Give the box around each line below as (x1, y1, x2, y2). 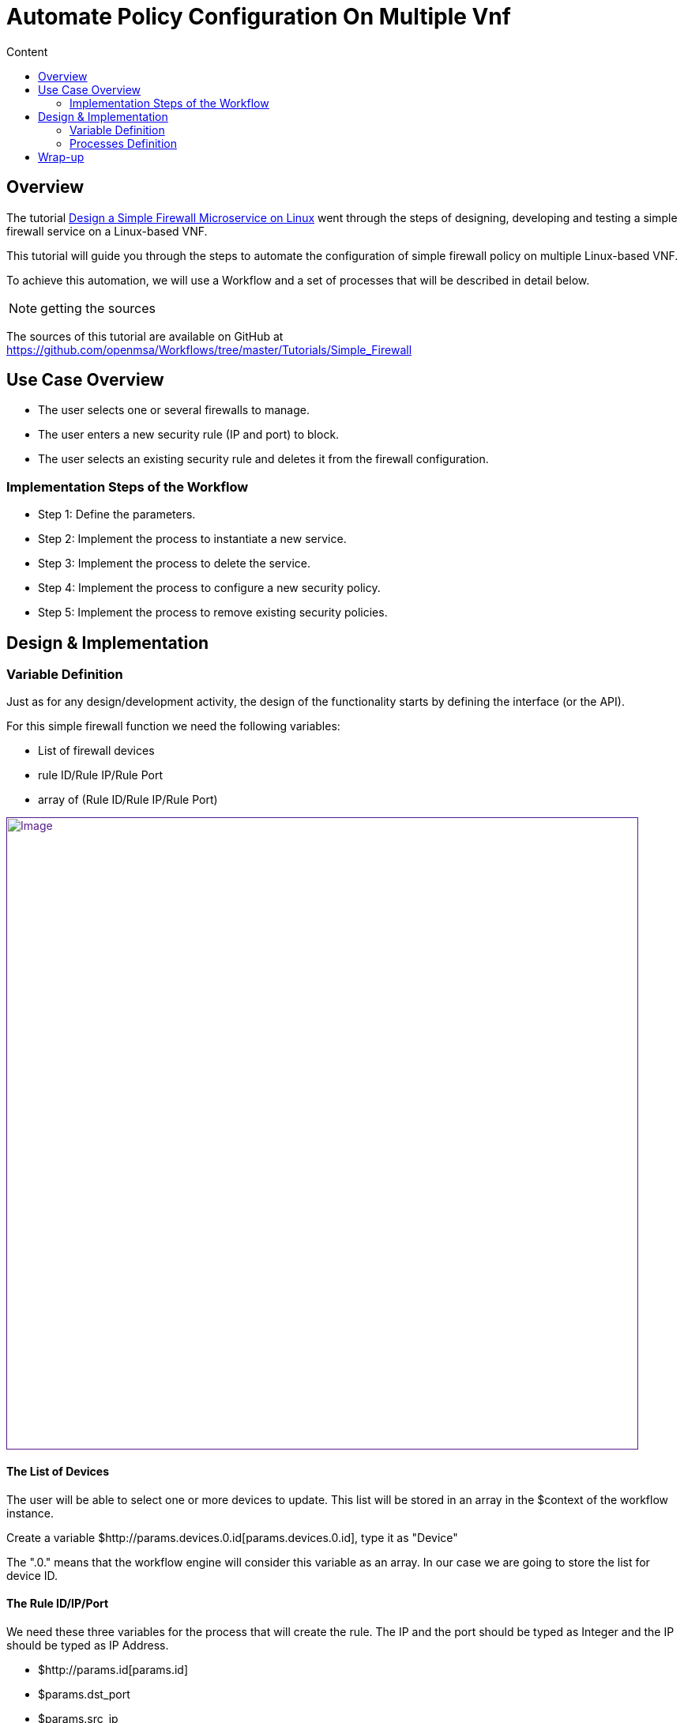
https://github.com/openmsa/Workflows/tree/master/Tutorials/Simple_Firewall (6, 342, 412, 356)
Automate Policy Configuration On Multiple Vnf (6, 3, 511, 30)
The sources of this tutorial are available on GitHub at (6, 329, 284, 343)
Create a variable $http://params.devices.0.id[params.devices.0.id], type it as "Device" (6, 1530, 458, 1544)
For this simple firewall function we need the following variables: (6, 719, 340, 733)
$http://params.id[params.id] (38, 1662, 189, 1676)
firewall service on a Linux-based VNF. (6, 224, 208, 238)
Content (6, 44, 48, 58)
